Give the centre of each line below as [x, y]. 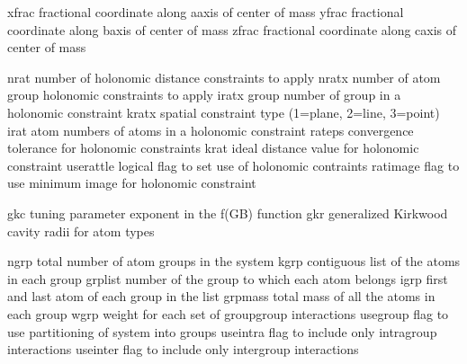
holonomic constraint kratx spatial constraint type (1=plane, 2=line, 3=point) [224, 112]
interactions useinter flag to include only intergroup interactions [183, 349]
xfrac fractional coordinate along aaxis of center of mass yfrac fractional [206, 12]
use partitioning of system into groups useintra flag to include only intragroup [222, 331]
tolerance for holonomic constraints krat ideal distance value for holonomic [213, 148]
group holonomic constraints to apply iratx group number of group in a [204, 95]
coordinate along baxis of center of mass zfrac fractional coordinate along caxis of [232, 29]
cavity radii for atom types [81, 231]
